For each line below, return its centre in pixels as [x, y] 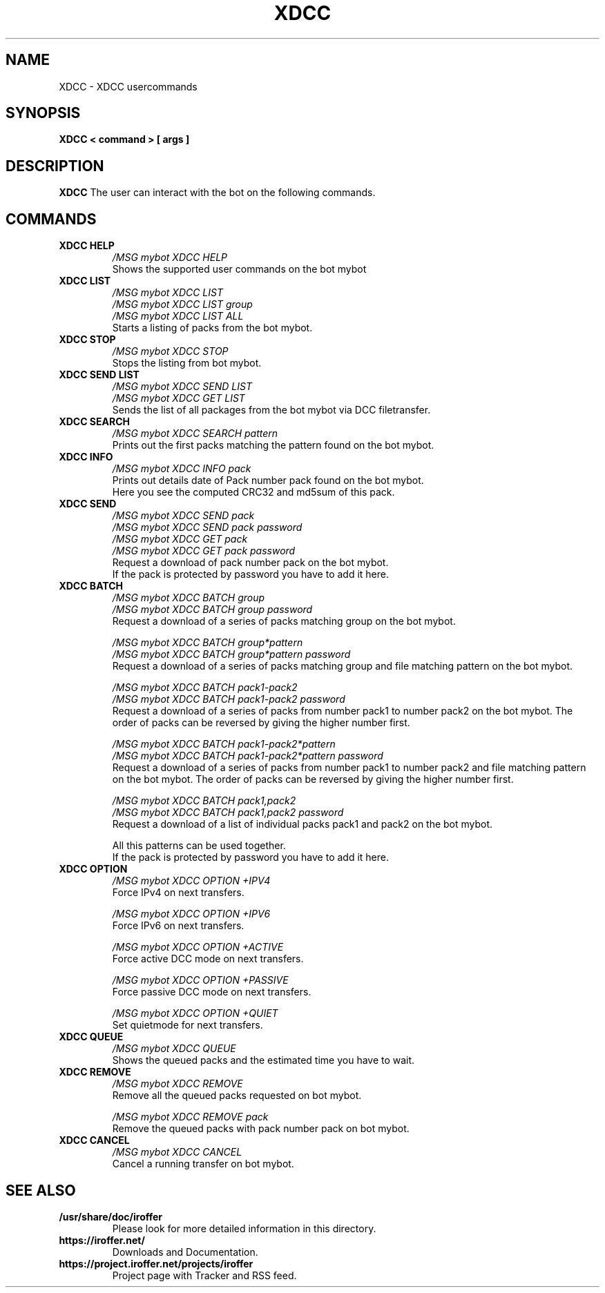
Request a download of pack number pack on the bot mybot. [250, 563]
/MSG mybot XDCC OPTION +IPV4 [191, 881]
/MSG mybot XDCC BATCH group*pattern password [231, 654]
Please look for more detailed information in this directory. [244, 1228]
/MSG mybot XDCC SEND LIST [182, 387]
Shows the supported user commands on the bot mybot [239, 269]
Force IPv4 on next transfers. [178, 893]
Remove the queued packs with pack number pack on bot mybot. [261, 1129]
